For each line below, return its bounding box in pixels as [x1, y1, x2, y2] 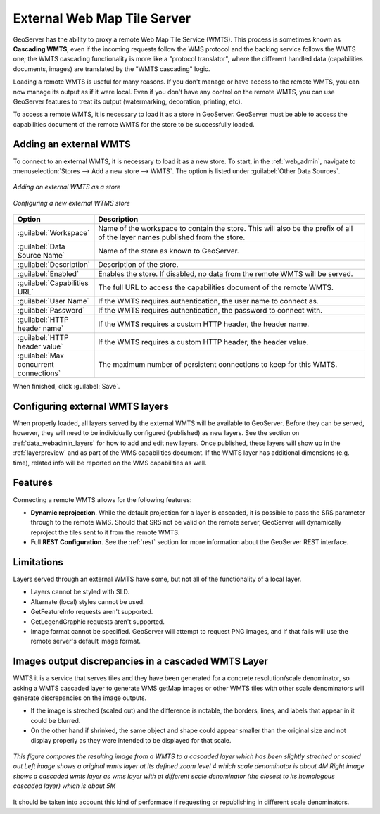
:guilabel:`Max [17, 351, 65, 361]
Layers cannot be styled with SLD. [30, 588, 130, 596]
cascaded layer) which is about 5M [13, 782, 116, 790]
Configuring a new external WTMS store [13, 199, 130, 207]
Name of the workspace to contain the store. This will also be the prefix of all [98, 224, 353, 234]
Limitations [13, 556, 63, 568]
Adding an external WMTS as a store [13, 183, 121, 192]
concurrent [17, 360, 54, 370]
